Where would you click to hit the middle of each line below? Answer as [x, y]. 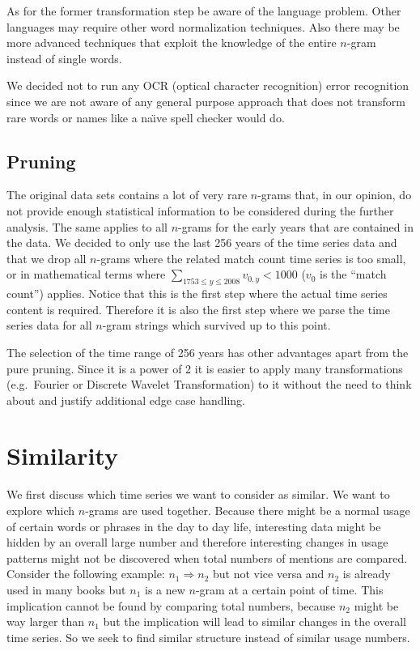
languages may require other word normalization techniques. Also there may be [203, 26]
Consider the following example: [86, 574]
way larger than [46, 621]
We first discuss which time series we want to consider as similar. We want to [198, 494]
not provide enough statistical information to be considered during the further [200, 210]
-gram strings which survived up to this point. [216, 325]
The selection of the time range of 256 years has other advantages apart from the [208, 352]
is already [367, 574]
